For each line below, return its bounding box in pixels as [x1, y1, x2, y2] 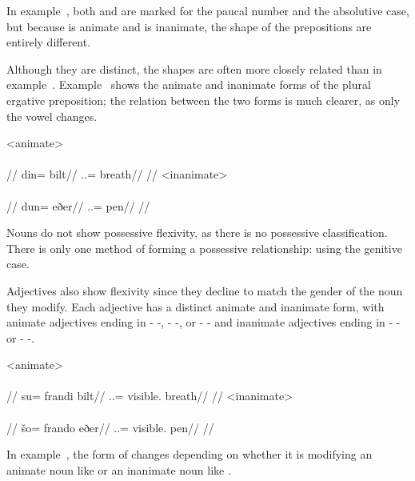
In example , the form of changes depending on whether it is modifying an [6, 446, 373, 463]
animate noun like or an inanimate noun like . [6, 461, 231, 478]
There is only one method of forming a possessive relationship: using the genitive [6, 239, 402, 256]
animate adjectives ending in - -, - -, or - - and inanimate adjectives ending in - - [6, 314, 401, 331]
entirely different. [6, 34, 91, 50]
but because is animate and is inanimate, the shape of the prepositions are [6, 18, 372, 34]
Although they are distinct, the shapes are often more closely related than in [6, 60, 382, 77]
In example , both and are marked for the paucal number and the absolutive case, [6, 2, 409, 18]
